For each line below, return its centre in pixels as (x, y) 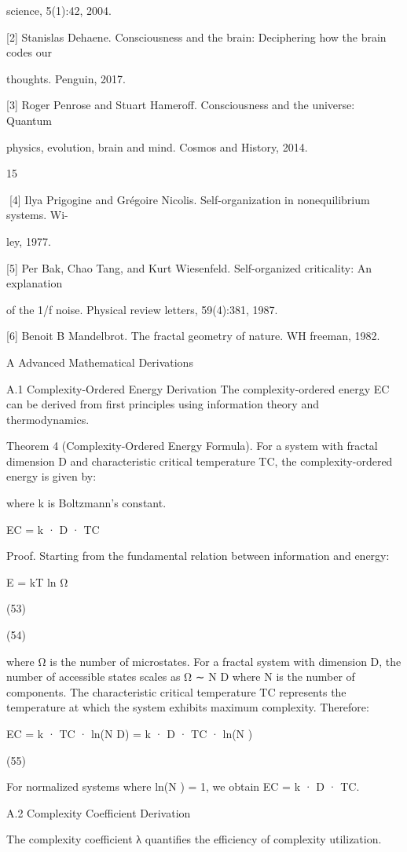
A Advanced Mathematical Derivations (100, 362)
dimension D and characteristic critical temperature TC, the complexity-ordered (200, 461)
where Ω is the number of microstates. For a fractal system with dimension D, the (204, 661)
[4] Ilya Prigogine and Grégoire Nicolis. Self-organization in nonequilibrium (189, 199)
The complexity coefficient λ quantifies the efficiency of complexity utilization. (194, 839)
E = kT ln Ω (37, 581)
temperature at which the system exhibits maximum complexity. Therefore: (188, 707)
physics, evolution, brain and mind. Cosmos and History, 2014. (157, 146)
